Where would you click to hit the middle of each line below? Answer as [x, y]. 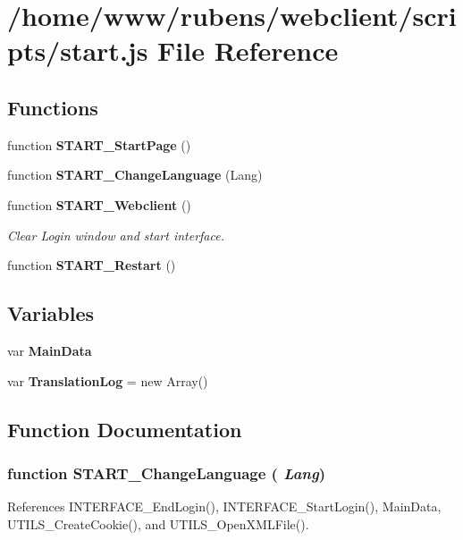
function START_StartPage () [99, 144]
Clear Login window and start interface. [116, 235]
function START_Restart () [92, 265]
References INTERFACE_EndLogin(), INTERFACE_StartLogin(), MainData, [224, 506]
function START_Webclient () [99, 204]
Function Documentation [125, 429]
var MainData [50, 350]
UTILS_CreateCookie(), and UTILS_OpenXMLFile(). [158, 523]
